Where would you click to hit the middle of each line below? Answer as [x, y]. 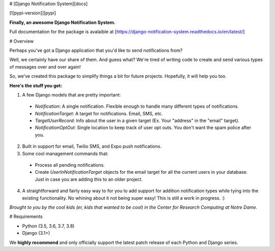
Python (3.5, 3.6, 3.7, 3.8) [48, 226]
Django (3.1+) [36, 233]
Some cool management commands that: [65, 153]
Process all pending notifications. [70, 165]
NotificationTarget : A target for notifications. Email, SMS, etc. [99, 113]
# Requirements [26, 216]
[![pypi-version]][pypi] [33, 13]
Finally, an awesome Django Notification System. [62, 22]
